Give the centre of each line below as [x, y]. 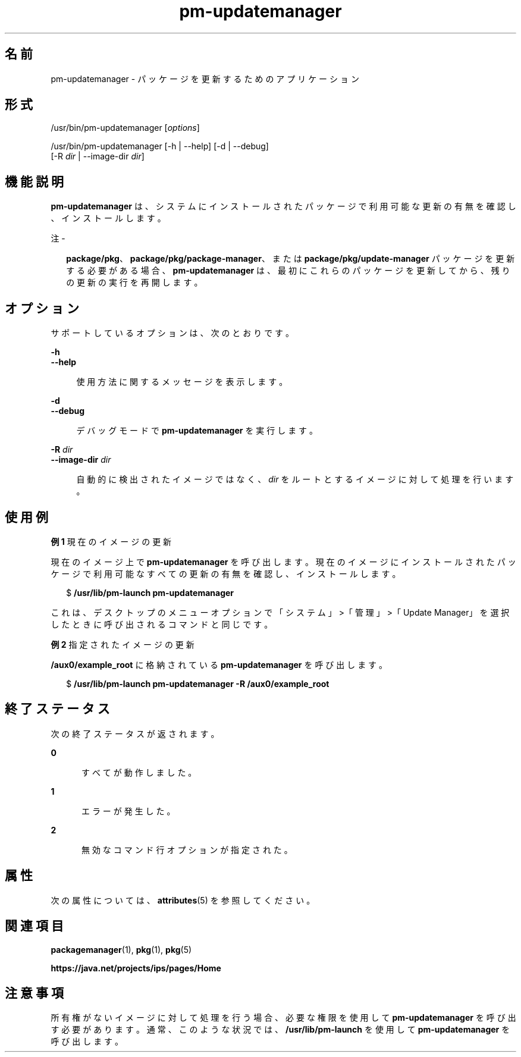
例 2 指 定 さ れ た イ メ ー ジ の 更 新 [123, 644]
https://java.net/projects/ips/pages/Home [136, 968]
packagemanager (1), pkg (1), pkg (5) [121, 949]
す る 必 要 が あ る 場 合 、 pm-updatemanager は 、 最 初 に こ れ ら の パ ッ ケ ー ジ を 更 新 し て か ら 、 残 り [288, 271]
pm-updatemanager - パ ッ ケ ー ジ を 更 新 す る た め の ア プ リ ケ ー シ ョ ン [205, 79]
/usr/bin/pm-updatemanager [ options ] [125, 128]
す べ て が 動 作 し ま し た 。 [139, 772]
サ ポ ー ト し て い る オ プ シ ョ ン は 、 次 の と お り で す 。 [172, 333]
